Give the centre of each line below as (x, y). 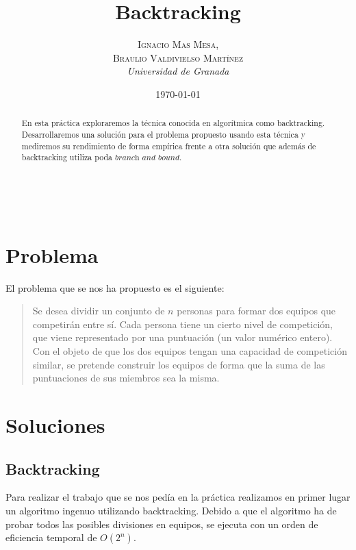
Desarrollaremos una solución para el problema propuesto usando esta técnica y (164, 134)
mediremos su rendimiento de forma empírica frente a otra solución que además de (169, 146)
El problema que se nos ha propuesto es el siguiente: (115, 287)
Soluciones (55, 424)
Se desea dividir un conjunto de (99, 311)
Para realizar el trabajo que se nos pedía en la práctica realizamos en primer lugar (178, 497)
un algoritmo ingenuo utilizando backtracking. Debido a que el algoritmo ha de (171, 510)
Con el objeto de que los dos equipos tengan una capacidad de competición (190, 351)
